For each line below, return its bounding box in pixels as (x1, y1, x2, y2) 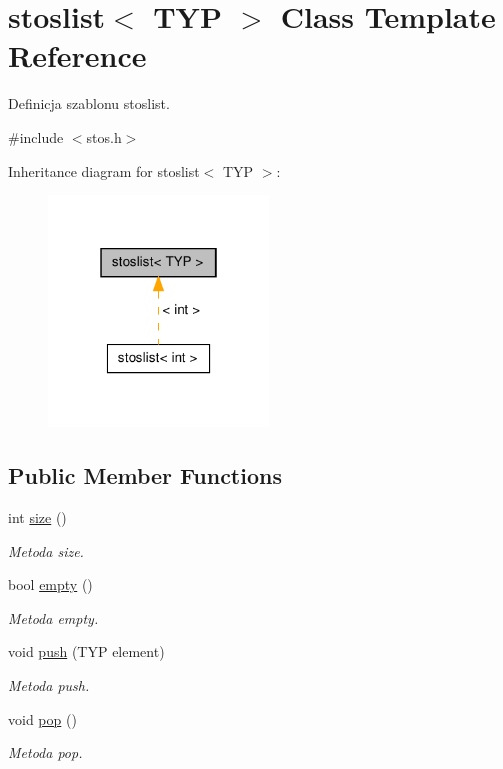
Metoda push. (8, 675, 90, 696)
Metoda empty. (8, 607, 99, 628)
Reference (8, 35, 147, 76)
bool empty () (8, 574, 93, 595)
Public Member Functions (8, 460, 282, 491)
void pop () (8, 708, 77, 729)
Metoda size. (8, 540, 84, 561)
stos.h (86, 126, 122, 147)
